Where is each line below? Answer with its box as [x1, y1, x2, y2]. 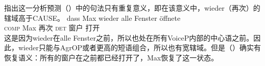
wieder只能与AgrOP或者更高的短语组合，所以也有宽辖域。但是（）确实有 [18, 42, 261, 53]
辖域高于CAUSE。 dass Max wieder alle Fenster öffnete [4, 12, 181, 23]
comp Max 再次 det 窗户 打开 [4, 22, 100, 33]
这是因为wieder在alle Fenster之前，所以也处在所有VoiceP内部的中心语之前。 [4, 32, 254, 43]
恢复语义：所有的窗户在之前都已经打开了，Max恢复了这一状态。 [4, 52, 219, 62]
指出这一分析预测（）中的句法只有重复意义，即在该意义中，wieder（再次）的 [4, 3, 260, 13]
